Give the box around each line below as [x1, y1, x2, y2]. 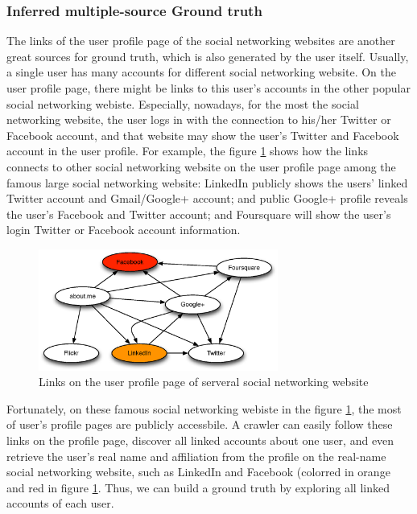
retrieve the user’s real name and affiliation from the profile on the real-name [6, 447, 386, 464]
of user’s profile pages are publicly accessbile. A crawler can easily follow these [6, 416, 393, 433]
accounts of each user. [6, 495, 114, 512]
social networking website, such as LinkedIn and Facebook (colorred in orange [6, 463, 390, 480]
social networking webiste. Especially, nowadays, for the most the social [6, 95, 359, 112]
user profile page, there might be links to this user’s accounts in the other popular [6, 80, 411, 96]
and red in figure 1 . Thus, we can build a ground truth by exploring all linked [6, 479, 390, 495]
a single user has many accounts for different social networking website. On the [6, 64, 396, 80]
